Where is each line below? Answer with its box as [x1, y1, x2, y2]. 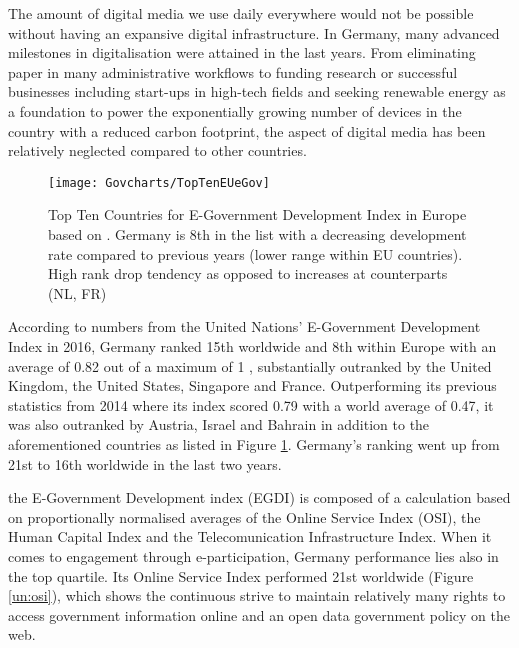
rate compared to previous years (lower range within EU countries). [48, 243, 463, 264]
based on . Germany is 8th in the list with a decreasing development [48, 224, 467, 244]
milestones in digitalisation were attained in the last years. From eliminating [8, 42, 476, 63]
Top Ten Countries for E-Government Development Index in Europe [48, 204, 467, 225]
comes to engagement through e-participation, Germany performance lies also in [8, 545, 499, 566]
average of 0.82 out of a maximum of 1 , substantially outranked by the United [8, 355, 492, 376]
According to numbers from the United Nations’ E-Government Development [8, 316, 481, 337]
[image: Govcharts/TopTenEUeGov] [48, 175, 270, 190]
